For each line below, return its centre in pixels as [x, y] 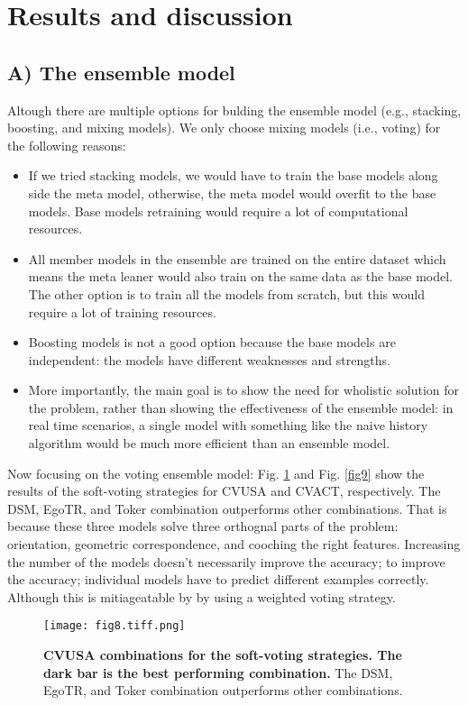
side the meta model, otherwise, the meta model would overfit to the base [232, 192]
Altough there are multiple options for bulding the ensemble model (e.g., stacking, [234, 110]
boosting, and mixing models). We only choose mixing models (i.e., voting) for [224, 128]
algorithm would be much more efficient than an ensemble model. [209, 443]
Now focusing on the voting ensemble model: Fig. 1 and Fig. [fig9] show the [216, 473]
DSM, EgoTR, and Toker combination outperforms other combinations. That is [227, 508]
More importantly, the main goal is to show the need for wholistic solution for [244, 390]
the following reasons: [67, 145]
